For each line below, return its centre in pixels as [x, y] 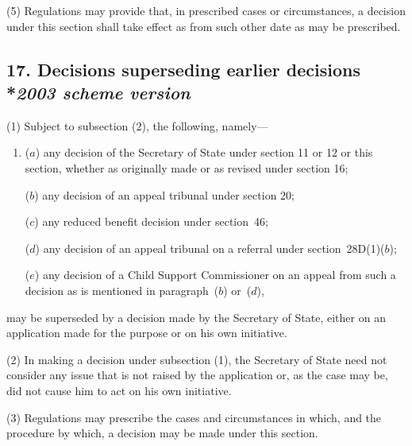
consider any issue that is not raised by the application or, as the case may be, [197, 375]
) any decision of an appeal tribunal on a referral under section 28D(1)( [210, 248]
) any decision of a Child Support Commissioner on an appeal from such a [215, 275]
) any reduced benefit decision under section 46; [151, 221]
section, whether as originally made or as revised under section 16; [187, 167]
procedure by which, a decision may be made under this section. [162, 433]
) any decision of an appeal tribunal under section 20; [164, 194]
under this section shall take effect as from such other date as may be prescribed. [204, 26]
